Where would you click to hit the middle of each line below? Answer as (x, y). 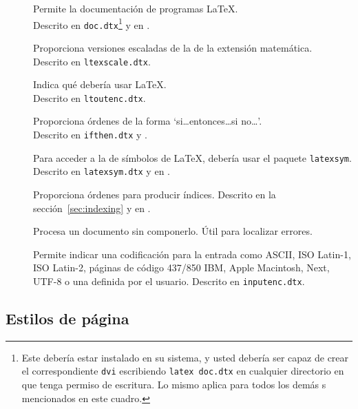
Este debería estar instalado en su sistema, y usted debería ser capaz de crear (185, 357)
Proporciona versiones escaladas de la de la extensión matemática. (173, 47)
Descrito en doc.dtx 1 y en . (92, 23)
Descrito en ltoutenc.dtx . (89, 97)
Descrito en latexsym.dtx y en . (102, 171)
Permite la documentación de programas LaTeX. (136, 8)
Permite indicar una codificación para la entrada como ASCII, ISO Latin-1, (192, 254)
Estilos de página (67, 318)
